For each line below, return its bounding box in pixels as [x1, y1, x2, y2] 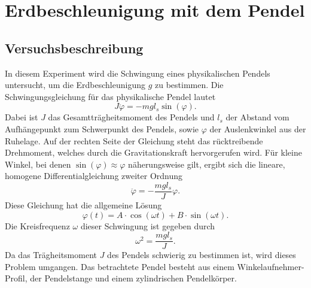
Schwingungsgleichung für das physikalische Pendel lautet [5, 90, 216, 102]
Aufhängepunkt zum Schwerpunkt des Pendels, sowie [5, 122, 199, 135]
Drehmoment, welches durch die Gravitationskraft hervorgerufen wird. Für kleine [5, 146, 302, 159]
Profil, [5, 272, 28, 284]
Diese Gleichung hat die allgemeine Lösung [5, 198, 162, 211]
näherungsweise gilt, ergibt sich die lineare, [128, 157, 285, 170]
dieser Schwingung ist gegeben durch [80, 219, 215, 232]
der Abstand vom [225, 111, 289, 123]
